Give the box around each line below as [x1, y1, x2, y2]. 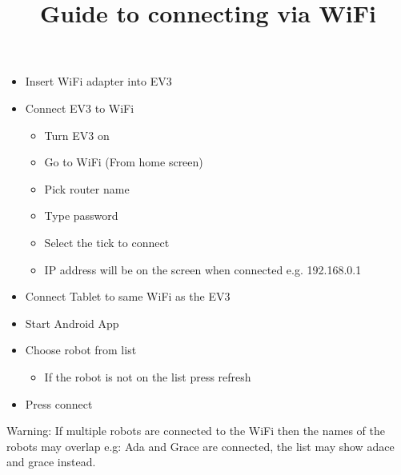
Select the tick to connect [44, 234, 170, 250]
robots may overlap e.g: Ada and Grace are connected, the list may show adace [6, 437, 395, 454]
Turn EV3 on [44, 126, 110, 143]
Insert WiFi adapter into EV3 [25, 73, 172, 90]
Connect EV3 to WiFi [25, 99, 134, 116]
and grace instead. [6, 453, 96, 470]
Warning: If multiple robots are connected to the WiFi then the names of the [6, 422, 385, 439]
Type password [44, 207, 118, 224]
